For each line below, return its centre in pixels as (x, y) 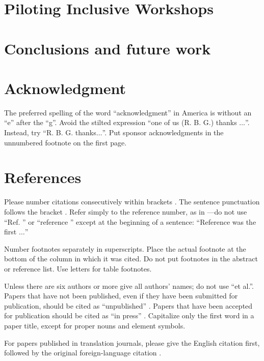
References (43, 177)
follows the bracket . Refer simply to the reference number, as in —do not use (126, 211)
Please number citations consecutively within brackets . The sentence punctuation (132, 202)
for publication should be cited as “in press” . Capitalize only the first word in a (129, 315)
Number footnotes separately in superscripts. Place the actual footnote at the (125, 248)
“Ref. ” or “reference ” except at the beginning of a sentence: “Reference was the (130, 221)
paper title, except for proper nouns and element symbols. (95, 325)
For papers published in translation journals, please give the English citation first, (132, 342)
